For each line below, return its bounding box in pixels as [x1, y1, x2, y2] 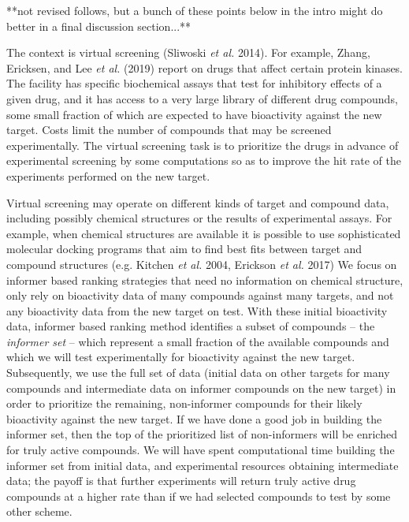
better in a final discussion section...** [6, 17, 191, 34]
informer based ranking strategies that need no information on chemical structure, [6, 271, 403, 288]
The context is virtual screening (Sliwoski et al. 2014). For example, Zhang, [6, 44, 370, 61]
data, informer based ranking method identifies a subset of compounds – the [6, 318, 375, 334]
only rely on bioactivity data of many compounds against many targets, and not [6, 287, 394, 304]
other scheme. [6, 503, 73, 520]
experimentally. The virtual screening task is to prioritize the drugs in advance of [6, 136, 399, 153]
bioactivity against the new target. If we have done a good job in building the [6, 410, 382, 427]
